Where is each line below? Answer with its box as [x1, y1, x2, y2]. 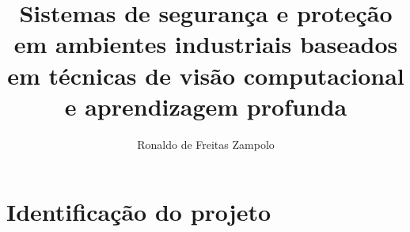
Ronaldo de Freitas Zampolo [137, 135, 275, 152]
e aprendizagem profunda [64, 89, 347, 122]
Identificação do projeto [6, 196, 271, 228]
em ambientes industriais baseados [13, 28, 398, 60]
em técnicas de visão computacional [7, 59, 404, 91]
